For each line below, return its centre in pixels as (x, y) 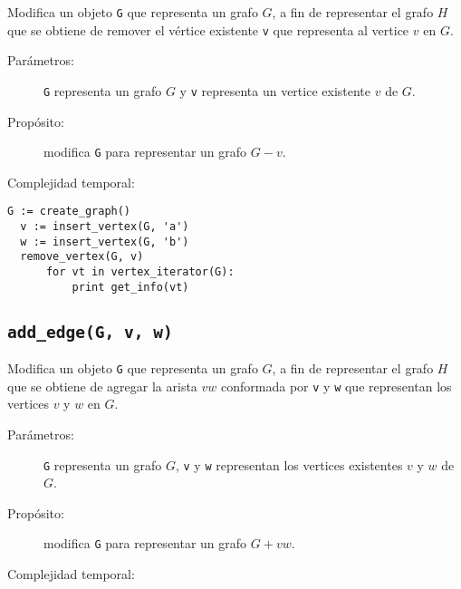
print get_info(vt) (130, 287)
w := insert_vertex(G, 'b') (105, 241)
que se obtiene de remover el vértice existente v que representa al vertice (208, 29)
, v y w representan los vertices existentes (289, 464)
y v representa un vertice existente (275, 90)
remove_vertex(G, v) (82, 257)
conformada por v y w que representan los (336, 386)
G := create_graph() (69, 212)
